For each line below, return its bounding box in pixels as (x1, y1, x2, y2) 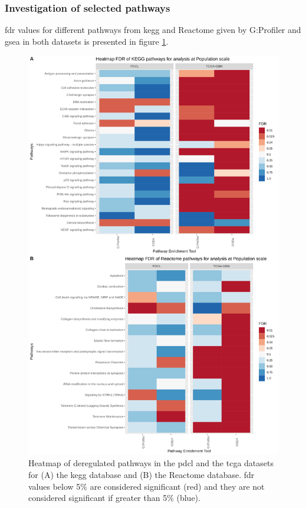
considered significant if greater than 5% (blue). (28, 492, 200, 504)
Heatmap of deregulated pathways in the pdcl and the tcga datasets (28, 457, 274, 469)
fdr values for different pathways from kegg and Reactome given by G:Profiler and (5, 24, 301, 36)
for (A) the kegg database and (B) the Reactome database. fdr (28, 468, 255, 480)
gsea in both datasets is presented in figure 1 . (5, 35, 169, 47)
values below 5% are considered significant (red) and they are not (28, 480, 265, 492)
